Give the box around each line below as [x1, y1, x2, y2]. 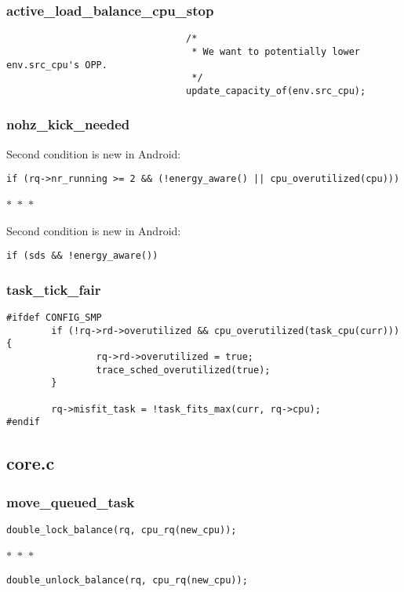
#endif [6, 416, 40, 428]
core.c [6, 451, 55, 475]
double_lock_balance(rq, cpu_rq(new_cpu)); [6, 524, 237, 536]
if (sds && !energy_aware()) [6, 250, 158, 262]
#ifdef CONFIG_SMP [6, 312, 102, 324]
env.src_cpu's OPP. [6, 59, 107, 71]
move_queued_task [6, 492, 135, 511]
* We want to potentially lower [191, 45, 361, 57]
